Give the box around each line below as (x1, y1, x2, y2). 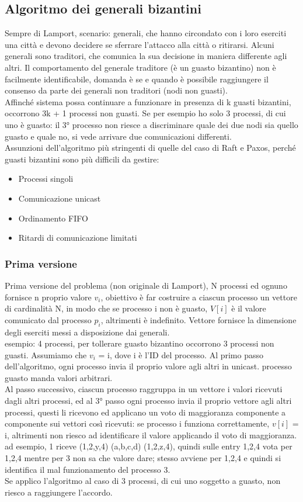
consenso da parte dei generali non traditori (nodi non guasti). (5, 84, 228, 96)
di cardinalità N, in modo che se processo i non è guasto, (5, 302, 208, 314)
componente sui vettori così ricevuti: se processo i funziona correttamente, (5, 417, 270, 430)
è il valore (231, 302, 266, 314)
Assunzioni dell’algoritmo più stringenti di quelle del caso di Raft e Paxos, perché (5, 141, 296, 154)
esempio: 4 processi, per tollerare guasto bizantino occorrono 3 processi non (5, 337, 274, 349)
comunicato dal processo (5, 313, 92, 326)
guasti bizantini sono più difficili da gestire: (5, 153, 159, 165)
